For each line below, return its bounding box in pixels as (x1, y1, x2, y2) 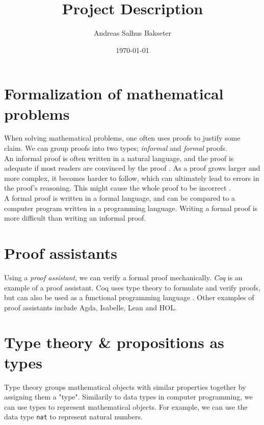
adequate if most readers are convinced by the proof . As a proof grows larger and (4, 163, 260, 173)
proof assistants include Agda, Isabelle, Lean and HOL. (4, 302, 177, 312)
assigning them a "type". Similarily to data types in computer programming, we (4, 391, 253, 402)
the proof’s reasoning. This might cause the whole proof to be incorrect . (4, 182, 231, 193)
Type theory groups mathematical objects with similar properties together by (4, 381, 246, 392)
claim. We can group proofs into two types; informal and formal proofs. (4, 143, 227, 153)
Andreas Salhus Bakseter (93, 28, 172, 38)
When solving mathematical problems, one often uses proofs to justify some (4, 132, 241, 143)
